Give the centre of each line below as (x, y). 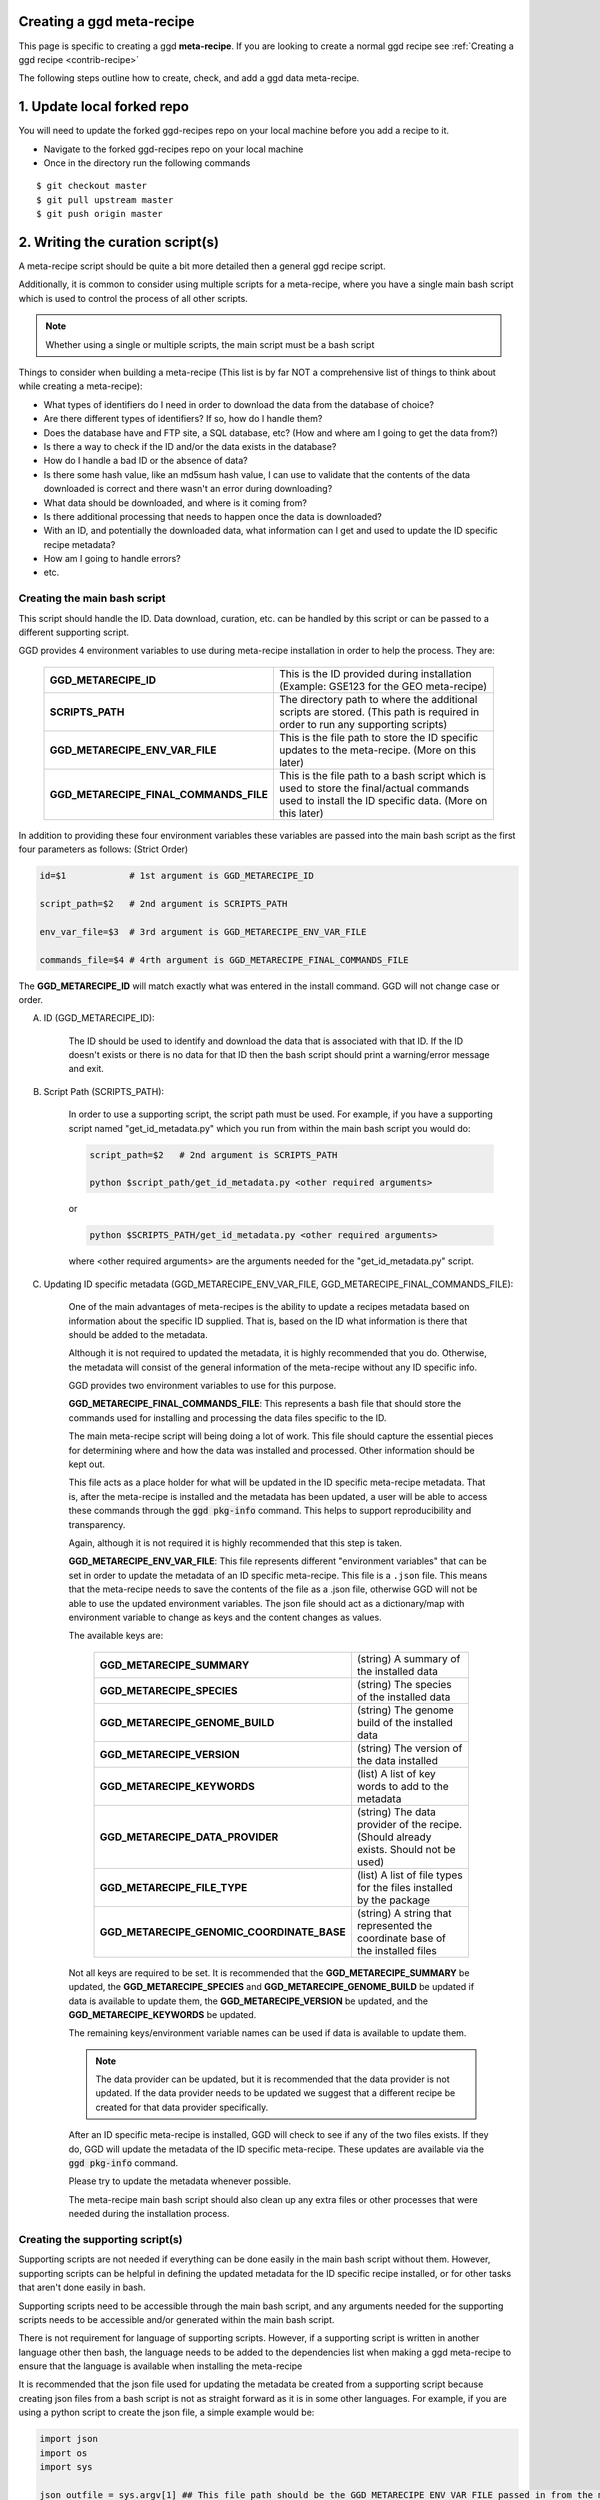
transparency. (97, 1524)
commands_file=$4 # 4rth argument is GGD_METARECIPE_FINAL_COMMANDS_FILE (224, 959)
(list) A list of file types (410, 1875)
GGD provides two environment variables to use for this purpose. (202, 1386)
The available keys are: (116, 1636)
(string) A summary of (408, 1658)
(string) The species (404, 1684)
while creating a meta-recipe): (81, 386)
